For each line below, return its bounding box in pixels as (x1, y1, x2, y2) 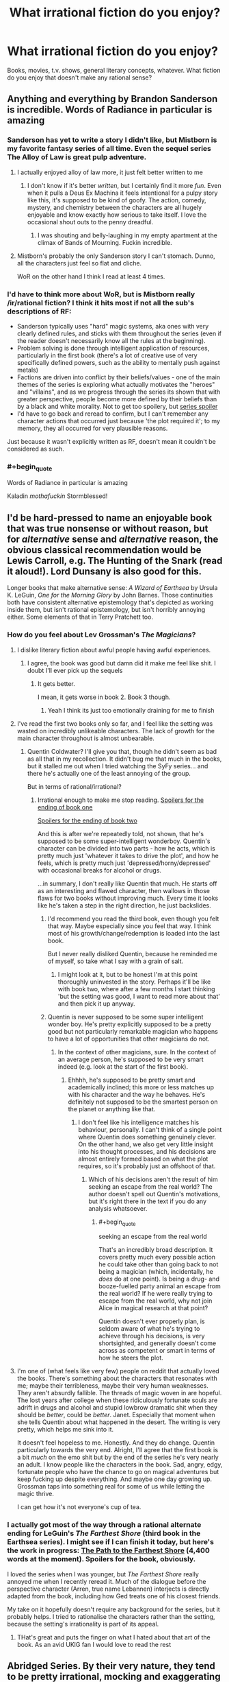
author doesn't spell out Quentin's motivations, (88, 1189, 221, 1198)
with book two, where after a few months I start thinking (57, 984, 215, 993)
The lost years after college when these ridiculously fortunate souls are (16, 1396, 218, 1404)
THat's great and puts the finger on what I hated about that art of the (16, 1633, 211, 1641)
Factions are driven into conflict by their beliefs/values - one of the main (16, 372, 221, 381)
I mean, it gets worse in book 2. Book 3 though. (37, 693, 171, 701)
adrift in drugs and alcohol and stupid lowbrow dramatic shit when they (16, 1403, 217, 1412)
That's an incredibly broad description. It (98, 1246, 213, 1254)
